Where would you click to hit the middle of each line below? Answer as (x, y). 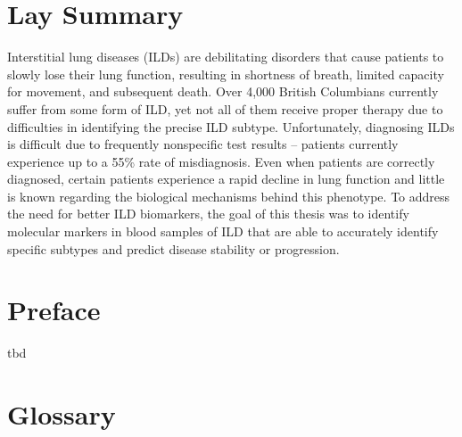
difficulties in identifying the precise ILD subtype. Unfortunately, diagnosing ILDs (231, 126)
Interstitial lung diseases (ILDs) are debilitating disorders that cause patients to (226, 57)
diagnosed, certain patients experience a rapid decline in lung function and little (226, 179)
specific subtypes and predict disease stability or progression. (173, 248)
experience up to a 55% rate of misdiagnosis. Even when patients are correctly (221, 161)
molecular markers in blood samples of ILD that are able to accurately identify (223, 231)
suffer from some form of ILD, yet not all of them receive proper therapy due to (225, 108)
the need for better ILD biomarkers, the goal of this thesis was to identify (208, 214)
